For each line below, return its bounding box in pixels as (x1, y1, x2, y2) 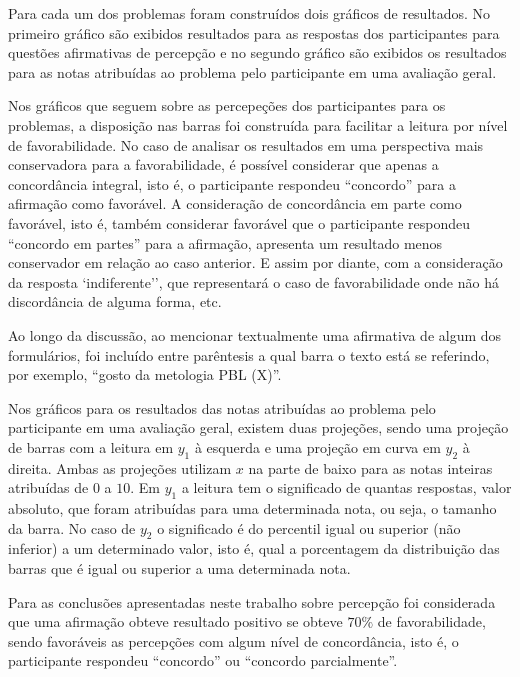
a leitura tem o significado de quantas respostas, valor (181, 477, 512, 498)
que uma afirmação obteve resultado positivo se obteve (8, 611, 343, 632)
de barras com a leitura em (8, 436, 174, 457)
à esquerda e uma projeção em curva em (194, 436, 441, 457)
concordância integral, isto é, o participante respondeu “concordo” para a (8, 173, 457, 194)
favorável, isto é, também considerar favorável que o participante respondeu (8, 212, 471, 233)
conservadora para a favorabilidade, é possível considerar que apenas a (8, 154, 439, 175)
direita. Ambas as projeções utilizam (8, 457, 232, 478)
